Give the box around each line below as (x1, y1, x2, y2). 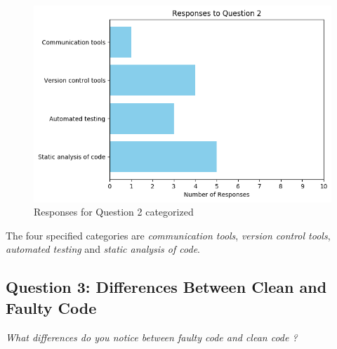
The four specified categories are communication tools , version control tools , (6, 228, 331, 242)
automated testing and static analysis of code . (6, 242, 200, 256)
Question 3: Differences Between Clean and (6, 276, 327, 298)
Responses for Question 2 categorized (34, 204, 194, 219)
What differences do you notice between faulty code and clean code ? (6, 329, 298, 344)
